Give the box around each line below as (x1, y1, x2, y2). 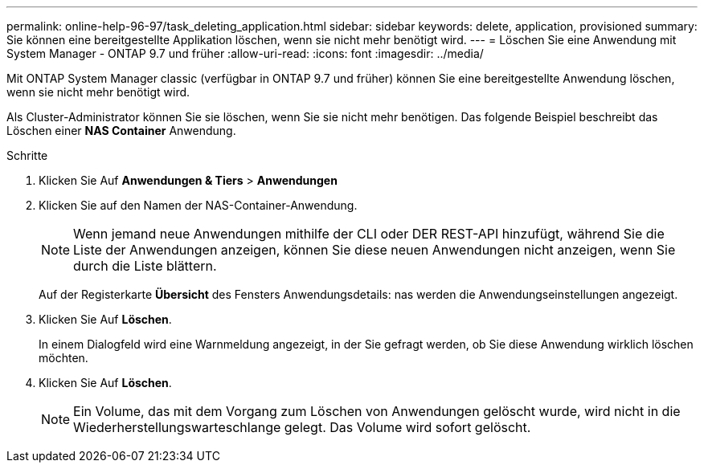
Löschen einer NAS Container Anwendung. (6, 124, 236, 137)
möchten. (39, 351, 88, 365)
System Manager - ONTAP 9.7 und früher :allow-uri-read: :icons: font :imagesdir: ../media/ (6, 47, 484, 60)
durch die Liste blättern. (73, 258, 217, 274)
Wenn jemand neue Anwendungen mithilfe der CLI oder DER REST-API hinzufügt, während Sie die (73, 226, 665, 242)
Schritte (6, 149, 48, 162)
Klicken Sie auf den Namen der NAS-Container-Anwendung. (39, 198, 358, 212)
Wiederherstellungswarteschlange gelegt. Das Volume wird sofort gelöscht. (73, 419, 531, 435)
